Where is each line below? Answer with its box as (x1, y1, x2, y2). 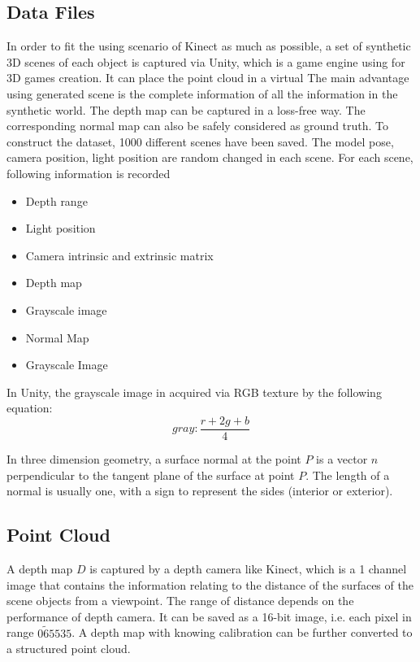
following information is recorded (6, 164, 171, 181)
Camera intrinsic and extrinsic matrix (25, 246, 214, 263)
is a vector (316, 450, 368, 467)
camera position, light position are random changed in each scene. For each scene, (6, 149, 414, 166)
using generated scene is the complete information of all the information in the (6, 85, 398, 102)
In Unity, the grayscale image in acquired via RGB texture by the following (6, 383, 382, 400)
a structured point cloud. (6, 640, 131, 657)
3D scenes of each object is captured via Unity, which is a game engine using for (6, 53, 405, 70)
